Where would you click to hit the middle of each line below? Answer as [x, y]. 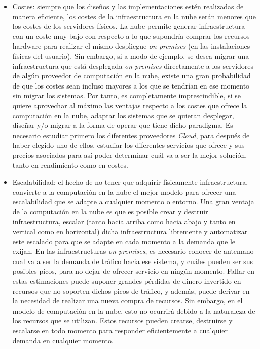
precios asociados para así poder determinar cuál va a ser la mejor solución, [130, 155]
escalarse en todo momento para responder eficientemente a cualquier [120, 330]
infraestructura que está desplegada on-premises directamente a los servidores [133, 66]
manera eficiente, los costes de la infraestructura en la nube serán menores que [134, 16]
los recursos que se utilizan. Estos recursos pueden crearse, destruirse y [122, 320]
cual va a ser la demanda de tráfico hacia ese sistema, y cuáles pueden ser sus [133, 261]
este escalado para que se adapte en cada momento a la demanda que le [124, 241]
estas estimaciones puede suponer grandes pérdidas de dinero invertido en [127, 281]
